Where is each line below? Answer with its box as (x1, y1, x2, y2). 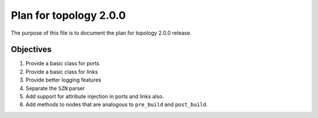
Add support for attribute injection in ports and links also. (25, 93, 164, 100)
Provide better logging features (25, 76, 101, 83)
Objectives (11, 45, 52, 55)
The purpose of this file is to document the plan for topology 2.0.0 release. (11, 29, 192, 36)
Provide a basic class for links (25, 68, 98, 75)
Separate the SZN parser (25, 85, 85, 92)
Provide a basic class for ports (25, 60, 100, 67)
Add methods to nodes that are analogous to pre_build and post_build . (25, 101, 208, 108)
